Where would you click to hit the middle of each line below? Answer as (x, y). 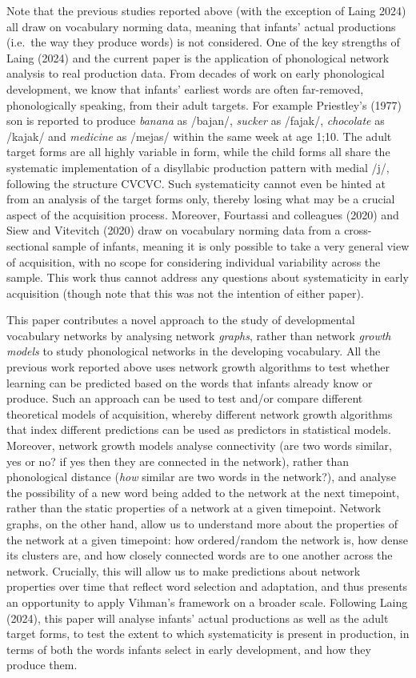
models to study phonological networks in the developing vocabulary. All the (194, 351)
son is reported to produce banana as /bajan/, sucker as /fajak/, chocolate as (196, 120)
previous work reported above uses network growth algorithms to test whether (198, 367)
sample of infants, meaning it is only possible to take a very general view (231, 245)
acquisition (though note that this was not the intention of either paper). (185, 293)
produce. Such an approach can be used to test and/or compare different (185, 398)
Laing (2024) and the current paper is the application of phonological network (198, 57)
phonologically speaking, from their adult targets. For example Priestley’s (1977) (204, 104)
